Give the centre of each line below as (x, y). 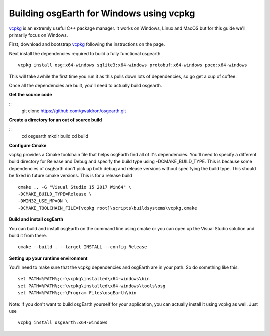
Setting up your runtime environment (48, 258)
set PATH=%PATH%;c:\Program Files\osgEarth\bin (77, 293)
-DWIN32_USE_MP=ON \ (43, 201)
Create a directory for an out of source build (56, 120)
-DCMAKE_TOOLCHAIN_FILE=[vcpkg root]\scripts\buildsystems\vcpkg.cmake (108, 208)
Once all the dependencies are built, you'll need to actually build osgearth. (86, 85)
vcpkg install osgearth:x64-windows (63, 323)
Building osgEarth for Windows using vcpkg (102, 13)
